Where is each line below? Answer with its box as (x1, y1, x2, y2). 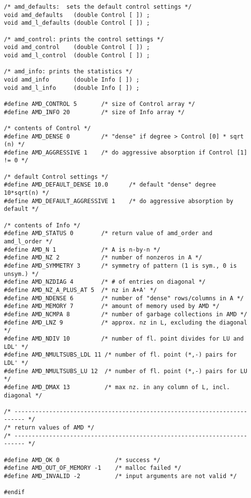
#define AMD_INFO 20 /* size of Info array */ (4, 108, 185, 116)
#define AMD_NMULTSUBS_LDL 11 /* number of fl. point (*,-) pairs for (4, 351, 237, 359)
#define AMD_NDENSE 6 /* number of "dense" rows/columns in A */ (4, 294, 244, 302)
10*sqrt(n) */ (4, 189, 50, 197)
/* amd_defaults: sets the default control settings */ (4, 3, 192, 10)
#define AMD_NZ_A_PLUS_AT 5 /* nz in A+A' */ (4, 286, 157, 293)
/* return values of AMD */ (4, 424, 95, 431)
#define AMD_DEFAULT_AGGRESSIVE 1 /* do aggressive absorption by (4, 197, 234, 205)
